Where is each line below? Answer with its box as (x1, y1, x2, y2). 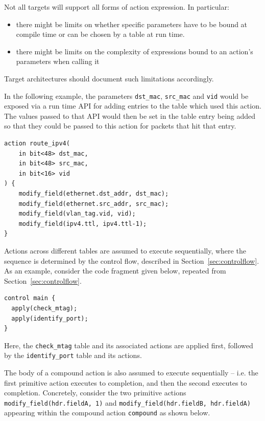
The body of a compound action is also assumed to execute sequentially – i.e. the (4, 367, 258, 377)
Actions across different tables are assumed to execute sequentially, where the (4, 245, 246, 256)
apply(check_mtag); (11, 304, 78, 312)
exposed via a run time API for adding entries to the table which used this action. (4, 100, 261, 111)
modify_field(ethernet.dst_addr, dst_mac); (18, 190, 169, 197)
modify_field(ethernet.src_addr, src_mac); (18, 200, 169, 207)
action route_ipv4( (4, 140, 70, 147)
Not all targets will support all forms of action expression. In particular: (4, 2, 229, 12)
